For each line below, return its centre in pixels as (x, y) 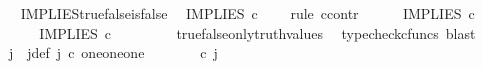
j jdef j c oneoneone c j (113, 52)
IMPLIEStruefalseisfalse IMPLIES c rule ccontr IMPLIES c (247, 13)
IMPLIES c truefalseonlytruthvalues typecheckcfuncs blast (257, 32)
